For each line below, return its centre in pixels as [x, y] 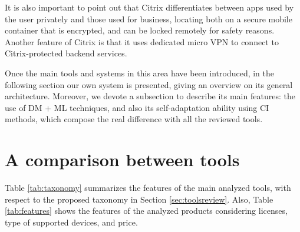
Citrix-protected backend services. [66, 53]
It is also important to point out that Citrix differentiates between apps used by [149, 7]
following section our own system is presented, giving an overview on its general [149, 84]
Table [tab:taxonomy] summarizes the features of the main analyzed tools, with [148, 188]
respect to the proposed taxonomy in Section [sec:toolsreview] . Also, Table [139, 199]
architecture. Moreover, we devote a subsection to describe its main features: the [150, 96]
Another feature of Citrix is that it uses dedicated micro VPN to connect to [142, 41]
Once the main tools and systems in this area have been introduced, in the [140, 73]
